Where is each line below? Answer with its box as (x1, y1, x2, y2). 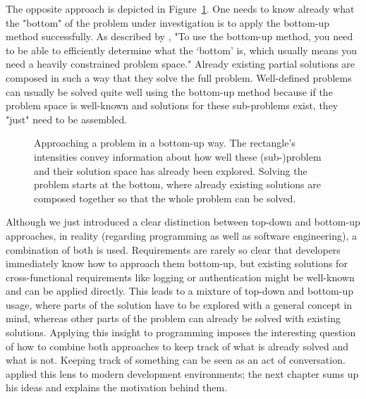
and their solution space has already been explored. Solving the (34, 163, 307, 178)
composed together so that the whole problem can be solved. (34, 190, 296, 205)
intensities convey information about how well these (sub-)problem (34, 149, 322, 164)
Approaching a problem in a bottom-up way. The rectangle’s (34, 135, 295, 150)
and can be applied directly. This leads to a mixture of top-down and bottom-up (6, 283, 353, 298)
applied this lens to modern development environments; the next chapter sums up (6, 366, 359, 381)
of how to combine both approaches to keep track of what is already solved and (6, 338, 349, 353)
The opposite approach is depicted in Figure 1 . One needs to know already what (6, 1, 355, 16)
